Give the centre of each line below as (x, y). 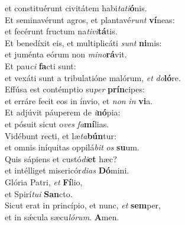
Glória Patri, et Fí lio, (44, 181)
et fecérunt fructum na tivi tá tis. (61, 31)
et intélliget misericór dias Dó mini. (67, 170)
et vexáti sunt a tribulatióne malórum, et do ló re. (93, 77)
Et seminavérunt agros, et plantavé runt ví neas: (90, 19)
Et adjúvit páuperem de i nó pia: (63, 112)
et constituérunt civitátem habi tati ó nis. (76, 8)
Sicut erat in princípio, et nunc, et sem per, (83, 205)
